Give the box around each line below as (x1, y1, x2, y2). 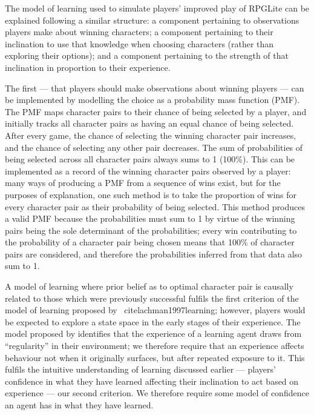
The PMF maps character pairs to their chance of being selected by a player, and (5, 105, 307, 118)
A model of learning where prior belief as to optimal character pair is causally (5, 280, 293, 293)
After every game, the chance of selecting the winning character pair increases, (5, 128, 296, 141)
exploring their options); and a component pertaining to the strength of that (5, 49, 289, 62)
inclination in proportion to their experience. (5, 61, 171, 73)
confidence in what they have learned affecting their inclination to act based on (5, 374, 299, 387)
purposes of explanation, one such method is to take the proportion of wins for (5, 188, 297, 201)
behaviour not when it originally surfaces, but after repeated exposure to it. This (5, 351, 305, 364)
